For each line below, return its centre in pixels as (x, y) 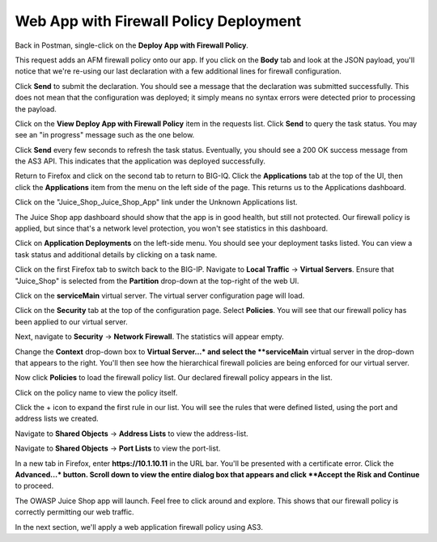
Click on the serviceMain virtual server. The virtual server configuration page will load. (160, 295)
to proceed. (34, 486)
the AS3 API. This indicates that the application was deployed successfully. (140, 161)
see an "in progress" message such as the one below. (105, 135)
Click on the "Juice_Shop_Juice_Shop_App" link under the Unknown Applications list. (157, 202)
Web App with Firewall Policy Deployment (158, 21)
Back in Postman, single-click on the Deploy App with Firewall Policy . (132, 45)
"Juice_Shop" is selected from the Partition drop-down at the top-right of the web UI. (157, 281)
